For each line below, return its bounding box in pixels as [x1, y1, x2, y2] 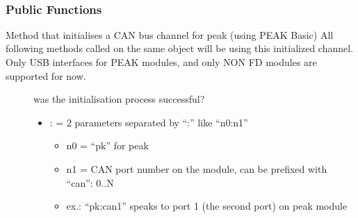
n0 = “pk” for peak [66, 138, 149, 153]
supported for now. [6, 68, 86, 83]
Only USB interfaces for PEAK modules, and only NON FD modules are [6, 55, 317, 69]
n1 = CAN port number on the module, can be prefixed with [66, 161, 327, 176]
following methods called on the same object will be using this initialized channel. [6, 41, 354, 56]
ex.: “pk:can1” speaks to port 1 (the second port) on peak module [66, 199, 348, 213]
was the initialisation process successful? [33, 92, 205, 106]
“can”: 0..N [66, 175, 114, 190]
